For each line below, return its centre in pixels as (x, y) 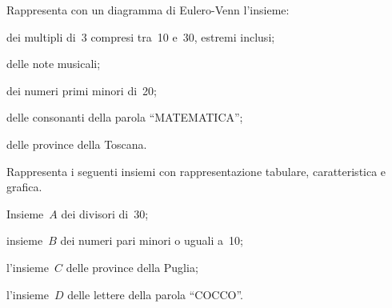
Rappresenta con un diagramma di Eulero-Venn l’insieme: (148, 10)
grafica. (24, 187)
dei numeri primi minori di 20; (82, 90)
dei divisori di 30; (105, 213)
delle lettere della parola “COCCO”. (156, 294)
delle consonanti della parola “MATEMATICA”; (125, 117)
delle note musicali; (54, 64)
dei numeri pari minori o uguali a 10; (152, 240)
